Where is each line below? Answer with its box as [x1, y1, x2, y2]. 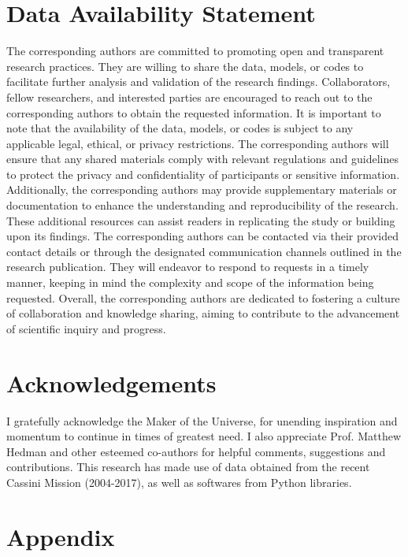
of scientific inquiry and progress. [6, 320, 166, 336]
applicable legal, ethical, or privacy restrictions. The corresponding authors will [6, 135, 389, 151]
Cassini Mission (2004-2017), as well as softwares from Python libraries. [6, 473, 352, 490]
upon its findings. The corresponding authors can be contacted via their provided [6, 228, 399, 244]
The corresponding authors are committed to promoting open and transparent [6, 43, 384, 59]
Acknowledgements [6, 366, 217, 399]
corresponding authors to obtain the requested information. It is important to [6, 104, 381, 121]
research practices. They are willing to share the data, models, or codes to [6, 58, 364, 74]
